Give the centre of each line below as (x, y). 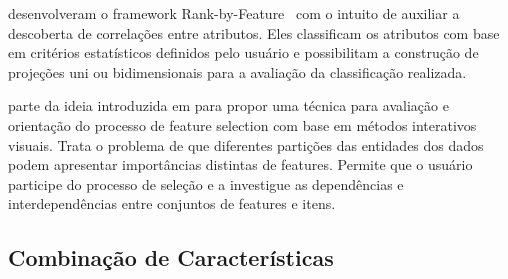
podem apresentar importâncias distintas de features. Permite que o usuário (240, 164)
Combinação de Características (171, 257)
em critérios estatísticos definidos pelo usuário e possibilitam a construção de (243, 52)
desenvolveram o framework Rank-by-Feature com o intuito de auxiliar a (234, 13)
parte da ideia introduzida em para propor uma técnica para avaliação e (228, 105)
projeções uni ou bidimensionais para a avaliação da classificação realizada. (237, 71)
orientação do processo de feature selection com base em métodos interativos (242, 124)
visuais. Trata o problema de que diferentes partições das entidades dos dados (246, 144)
